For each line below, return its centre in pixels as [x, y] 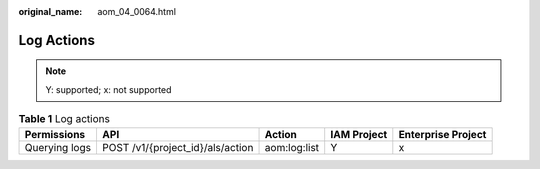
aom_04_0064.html [137, 11]
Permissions [55, 134]
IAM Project [359, 134]
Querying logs [58, 147]
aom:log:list [292, 147]
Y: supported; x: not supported [108, 89]
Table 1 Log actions [64, 119]
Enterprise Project [442, 134]
